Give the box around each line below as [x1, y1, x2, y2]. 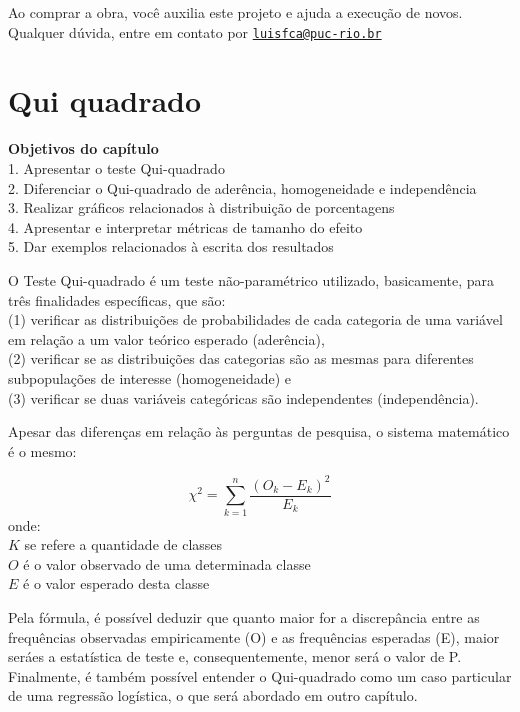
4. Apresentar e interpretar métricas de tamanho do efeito [8, 216, 363, 237]
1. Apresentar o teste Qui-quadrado [8, 157, 225, 178]
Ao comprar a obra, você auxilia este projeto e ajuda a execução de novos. [8, 2, 463, 22]
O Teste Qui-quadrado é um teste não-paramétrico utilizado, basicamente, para [8, 269, 495, 290]
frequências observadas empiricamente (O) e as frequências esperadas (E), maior [8, 626, 500, 647]
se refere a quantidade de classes [24, 534, 223, 555]
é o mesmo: [8, 440, 77, 461]
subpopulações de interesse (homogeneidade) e [8, 367, 292, 388]
